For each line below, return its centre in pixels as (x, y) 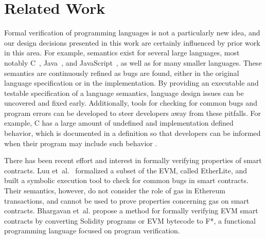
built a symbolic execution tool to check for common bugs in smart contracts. (126, 180)
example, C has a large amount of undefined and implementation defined (119, 123)
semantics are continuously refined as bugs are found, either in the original (122, 73)
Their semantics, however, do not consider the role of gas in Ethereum (115, 191)
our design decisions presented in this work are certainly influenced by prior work (132, 42)
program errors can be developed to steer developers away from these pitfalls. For (133, 113)
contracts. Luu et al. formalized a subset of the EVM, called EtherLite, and (126, 170)
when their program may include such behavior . (81, 143)
